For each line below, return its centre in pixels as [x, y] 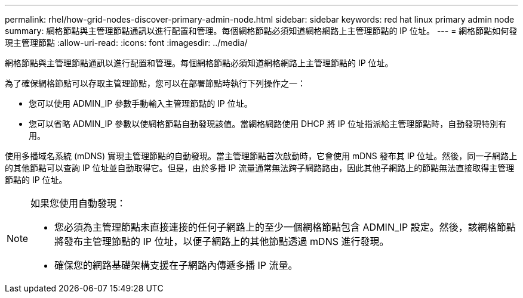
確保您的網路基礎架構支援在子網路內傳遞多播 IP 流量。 [176, 265]
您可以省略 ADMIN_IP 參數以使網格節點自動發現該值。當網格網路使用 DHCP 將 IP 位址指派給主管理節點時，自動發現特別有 [268, 124]
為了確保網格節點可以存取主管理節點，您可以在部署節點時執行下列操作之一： [155, 83]
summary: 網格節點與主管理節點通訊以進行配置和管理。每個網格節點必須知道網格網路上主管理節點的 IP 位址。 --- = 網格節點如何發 [261, 31]
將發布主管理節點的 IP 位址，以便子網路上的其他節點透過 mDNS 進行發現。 [222, 241]
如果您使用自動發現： [79, 203]
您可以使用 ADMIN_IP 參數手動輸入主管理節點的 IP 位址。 [141, 103]
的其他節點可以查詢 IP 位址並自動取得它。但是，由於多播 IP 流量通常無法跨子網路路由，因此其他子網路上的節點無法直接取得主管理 [260, 168]
